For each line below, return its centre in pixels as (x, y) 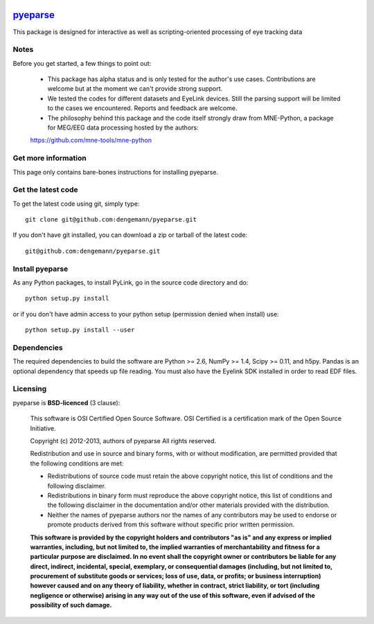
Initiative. (43, 428)
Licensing (30, 389)
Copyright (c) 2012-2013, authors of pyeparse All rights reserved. (123, 441)
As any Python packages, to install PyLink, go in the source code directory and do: (131, 282)
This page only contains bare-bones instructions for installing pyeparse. (115, 172)
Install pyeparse (41, 269)
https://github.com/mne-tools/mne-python (91, 140)
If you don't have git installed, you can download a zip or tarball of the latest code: (130, 235)
